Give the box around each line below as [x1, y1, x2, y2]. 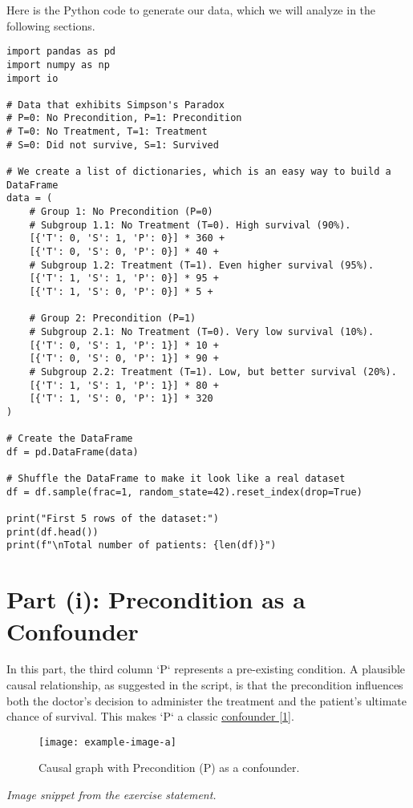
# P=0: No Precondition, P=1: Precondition [6, 112, 242, 124]
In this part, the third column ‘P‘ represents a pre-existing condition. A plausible [6, 661, 406, 677]
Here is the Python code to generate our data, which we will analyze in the [6, 2, 376, 18]
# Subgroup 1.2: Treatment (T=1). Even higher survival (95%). [29, 259, 375, 271]
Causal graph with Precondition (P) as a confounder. [38, 759, 300, 776]
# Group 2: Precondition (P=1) [29, 313, 196, 325]
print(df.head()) [6, 526, 99, 538]
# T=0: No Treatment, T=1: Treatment [6, 126, 208, 138]
